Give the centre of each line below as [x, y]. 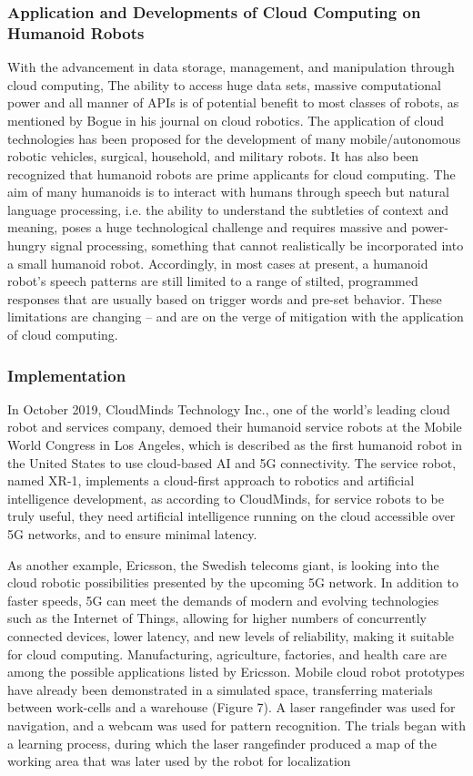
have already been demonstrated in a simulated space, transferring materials [220, 689]
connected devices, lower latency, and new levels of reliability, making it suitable [231, 635]
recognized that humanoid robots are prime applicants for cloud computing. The [231, 174]
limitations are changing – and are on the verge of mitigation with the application [236, 317]
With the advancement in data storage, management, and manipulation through [231, 67]
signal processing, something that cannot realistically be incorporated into [257, 245]
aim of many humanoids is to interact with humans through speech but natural [228, 192]
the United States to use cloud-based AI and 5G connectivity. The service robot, [232, 462]
